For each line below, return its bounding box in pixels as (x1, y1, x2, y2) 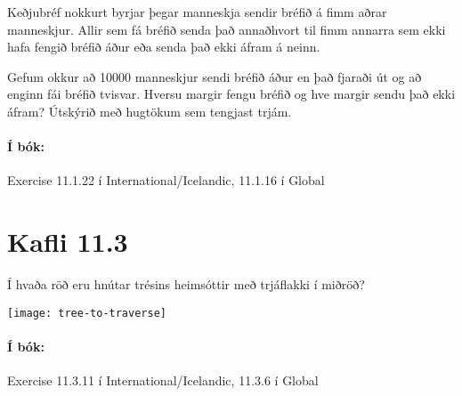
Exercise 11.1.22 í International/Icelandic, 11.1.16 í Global (7, 171, 325, 190)
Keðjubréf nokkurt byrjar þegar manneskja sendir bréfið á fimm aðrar (7, 3, 387, 20)
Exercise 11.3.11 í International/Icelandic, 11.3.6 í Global (7, 371, 319, 390)
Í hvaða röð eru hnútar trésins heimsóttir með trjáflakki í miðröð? (7, 275, 365, 294)
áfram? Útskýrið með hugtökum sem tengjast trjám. (7, 101, 292, 120)
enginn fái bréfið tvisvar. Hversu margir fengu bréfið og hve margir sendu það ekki (7, 85, 456, 103)
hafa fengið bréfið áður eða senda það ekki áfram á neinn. (7, 37, 320, 56)
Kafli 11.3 (7, 223, 128, 260)
